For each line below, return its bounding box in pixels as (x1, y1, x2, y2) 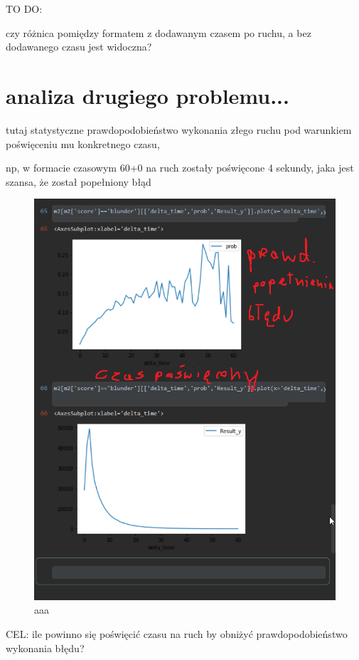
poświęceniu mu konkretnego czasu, (6, 136, 160, 151)
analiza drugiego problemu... (6, 80, 289, 110)
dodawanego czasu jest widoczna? (6, 39, 152, 54)
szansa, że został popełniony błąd (6, 174, 151, 189)
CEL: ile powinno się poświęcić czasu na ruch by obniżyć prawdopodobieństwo (6, 627, 348, 641)
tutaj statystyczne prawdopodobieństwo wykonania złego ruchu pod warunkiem (6, 122, 352, 137)
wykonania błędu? (6, 640, 85, 655)
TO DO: (6, 1, 43, 16)
